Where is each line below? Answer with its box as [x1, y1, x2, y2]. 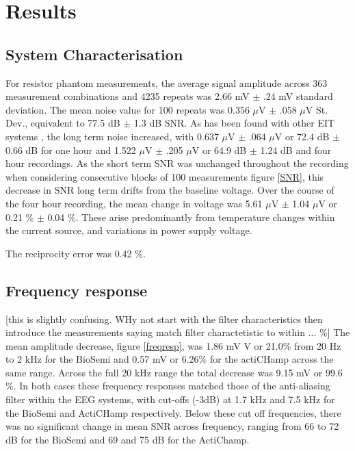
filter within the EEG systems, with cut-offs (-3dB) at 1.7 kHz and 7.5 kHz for [5, 392, 335, 407]
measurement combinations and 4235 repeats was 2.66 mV [5, 89, 250, 103]
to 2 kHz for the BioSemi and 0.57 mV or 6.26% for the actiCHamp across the [5, 352, 334, 366]
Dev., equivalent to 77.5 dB [5, 116, 120, 130]
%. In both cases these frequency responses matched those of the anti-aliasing [5, 378, 330, 393]
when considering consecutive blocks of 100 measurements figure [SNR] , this [5, 169, 324, 183]
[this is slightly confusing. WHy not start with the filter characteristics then [5, 311, 323, 326]
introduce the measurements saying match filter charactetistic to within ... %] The [5, 325, 350, 339]
